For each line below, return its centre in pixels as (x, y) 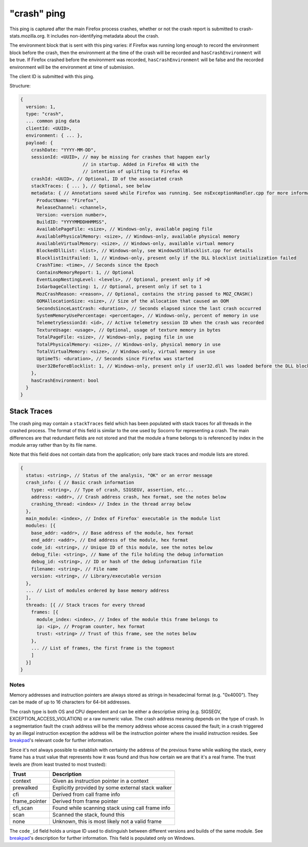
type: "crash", (45, 114)
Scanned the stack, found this (89, 815)
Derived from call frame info (86, 794)
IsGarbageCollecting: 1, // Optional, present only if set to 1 (119, 287)
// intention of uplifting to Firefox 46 (135, 172)
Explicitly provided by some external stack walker (112, 787)
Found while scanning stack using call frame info (111, 808)
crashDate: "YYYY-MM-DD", (64, 150)
